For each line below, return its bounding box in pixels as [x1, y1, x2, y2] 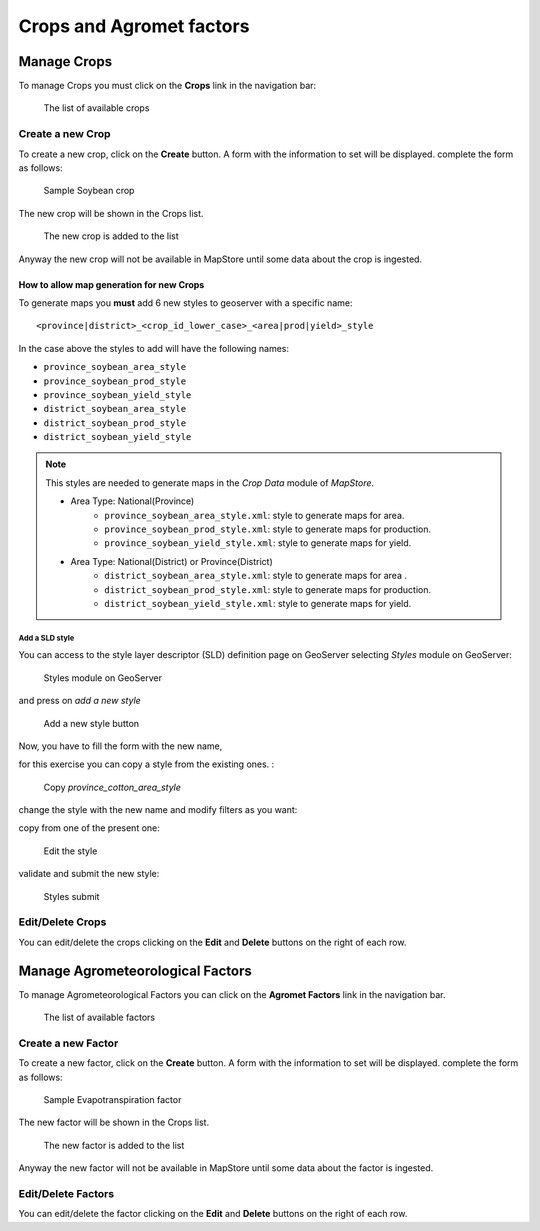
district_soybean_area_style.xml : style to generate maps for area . [104, 570, 407, 582]
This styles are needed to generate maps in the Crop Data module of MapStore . [45, 476, 375, 489]
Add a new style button [43, 717, 140, 729]
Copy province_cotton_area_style [43, 781, 182, 793]
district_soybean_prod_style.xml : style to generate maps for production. [104, 583, 432, 595]
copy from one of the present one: [18, 822, 160, 834]
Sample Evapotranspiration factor [43, 1094, 182, 1105]
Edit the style [43, 845, 98, 857]
